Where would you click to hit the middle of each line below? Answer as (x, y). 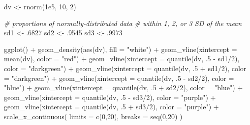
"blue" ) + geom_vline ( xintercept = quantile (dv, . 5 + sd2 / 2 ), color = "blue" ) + (124, 87)
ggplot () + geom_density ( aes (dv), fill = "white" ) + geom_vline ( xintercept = (121, 49)
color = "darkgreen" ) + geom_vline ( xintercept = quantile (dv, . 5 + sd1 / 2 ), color (125, 68)
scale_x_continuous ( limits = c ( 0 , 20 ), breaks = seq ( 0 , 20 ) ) (93, 116)
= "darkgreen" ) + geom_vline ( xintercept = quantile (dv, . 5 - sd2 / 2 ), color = (119, 78)
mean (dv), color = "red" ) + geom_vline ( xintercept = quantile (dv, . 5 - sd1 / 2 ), (122, 59)
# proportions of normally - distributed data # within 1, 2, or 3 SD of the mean (123, 23)
